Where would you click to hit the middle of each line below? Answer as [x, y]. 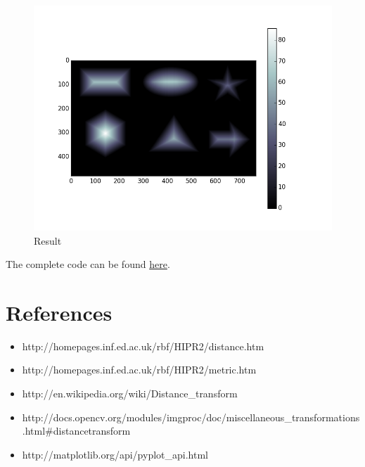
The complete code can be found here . [88, 264]
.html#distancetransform [76, 431]
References [59, 312]
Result [48, 240]
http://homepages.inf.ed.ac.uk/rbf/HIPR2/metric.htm [139, 370]
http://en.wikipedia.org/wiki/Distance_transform [130, 394]
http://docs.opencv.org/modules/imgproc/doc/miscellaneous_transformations [191, 417]
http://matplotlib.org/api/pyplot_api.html [115, 454]
